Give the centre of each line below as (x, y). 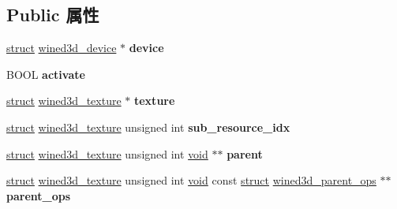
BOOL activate (46, 74)
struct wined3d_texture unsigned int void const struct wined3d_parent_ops (191, 180)
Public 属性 (53, 15)
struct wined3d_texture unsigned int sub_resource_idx (148, 127)
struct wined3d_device (62, 48)
